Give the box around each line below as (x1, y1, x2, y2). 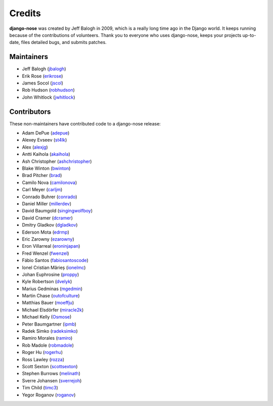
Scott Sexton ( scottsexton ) (22, 363, 78, 369)
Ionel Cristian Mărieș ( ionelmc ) (22, 264, 86, 270)
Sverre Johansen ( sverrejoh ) (22, 377, 82, 384)
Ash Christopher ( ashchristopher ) (22, 158, 92, 164)
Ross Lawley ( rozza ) (22, 356, 65, 363)
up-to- (242, 32, 256, 38)
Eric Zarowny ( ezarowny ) (22, 236, 74, 242)
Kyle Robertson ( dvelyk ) (22, 279, 72, 285)
